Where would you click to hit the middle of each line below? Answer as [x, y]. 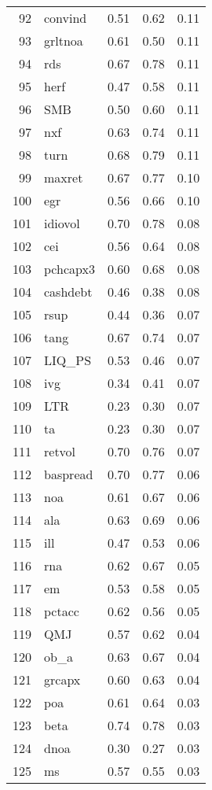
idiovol [62, 223]
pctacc [62, 611]
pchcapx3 [69, 269]
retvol [60, 451]
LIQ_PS [68, 360]
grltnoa [64, 41]
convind [66, 18]
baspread [69, 474]
